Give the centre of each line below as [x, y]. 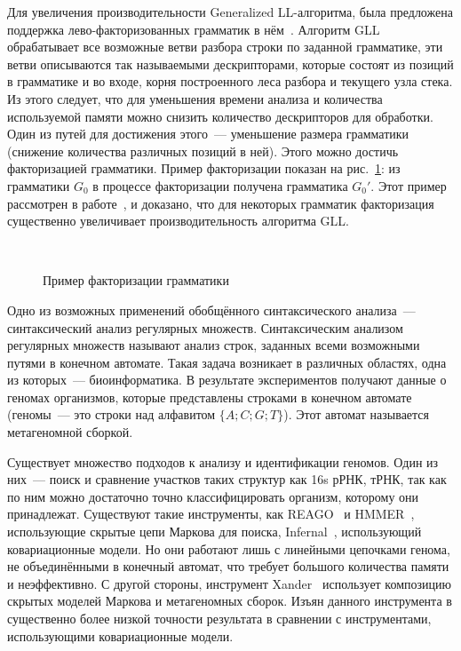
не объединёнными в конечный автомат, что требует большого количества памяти [228, 566]
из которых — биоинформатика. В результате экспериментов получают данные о [227, 380]
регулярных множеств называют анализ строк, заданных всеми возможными [214, 345]
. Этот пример [409, 185]
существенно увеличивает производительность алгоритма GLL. [178, 221]
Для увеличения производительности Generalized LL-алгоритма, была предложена [230, 12]
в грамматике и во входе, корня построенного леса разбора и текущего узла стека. [230, 81]
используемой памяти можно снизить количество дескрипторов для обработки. [220, 116]
